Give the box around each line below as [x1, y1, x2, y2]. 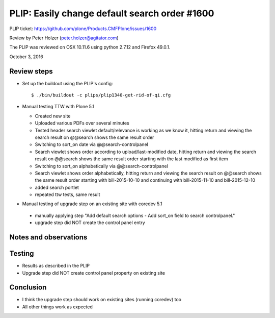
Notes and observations [9, 233, 88, 242]
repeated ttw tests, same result [35, 191, 100, 198]
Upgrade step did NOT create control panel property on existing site [22, 270, 166, 276]
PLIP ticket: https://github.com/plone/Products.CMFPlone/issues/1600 [9, 26, 157, 32]
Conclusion [9, 283, 47, 292]
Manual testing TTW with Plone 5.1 [22, 104, 95, 110]
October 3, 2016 [9, 54, 43, 60]
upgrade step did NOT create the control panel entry [35, 219, 145, 226]
